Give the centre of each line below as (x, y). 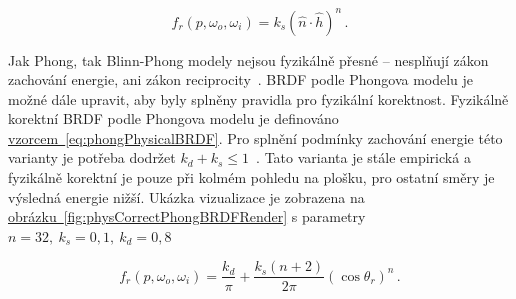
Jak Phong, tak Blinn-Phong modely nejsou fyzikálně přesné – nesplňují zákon (248, 59)
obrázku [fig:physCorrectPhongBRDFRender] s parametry (187, 216)
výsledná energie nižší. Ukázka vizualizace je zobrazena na (186, 196)
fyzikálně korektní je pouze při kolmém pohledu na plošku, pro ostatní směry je (251, 177)
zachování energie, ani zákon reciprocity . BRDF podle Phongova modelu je (241, 79)
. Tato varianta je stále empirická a (363, 157)
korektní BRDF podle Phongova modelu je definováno (173, 118)
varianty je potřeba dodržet (92, 157)
